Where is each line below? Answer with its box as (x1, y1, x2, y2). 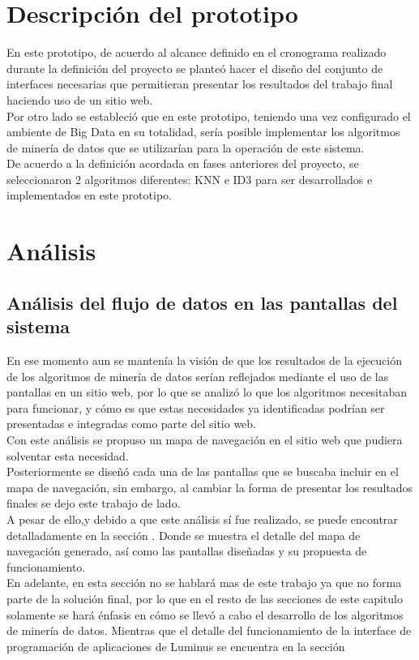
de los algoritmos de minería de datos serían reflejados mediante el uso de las (6, 367, 389, 384)
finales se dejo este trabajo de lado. (6, 495, 181, 512)
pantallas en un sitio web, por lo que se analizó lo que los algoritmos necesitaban (6, 384, 408, 401)
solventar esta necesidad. (6, 447, 129, 464)
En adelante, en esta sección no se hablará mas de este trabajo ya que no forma (6, 574, 402, 591)
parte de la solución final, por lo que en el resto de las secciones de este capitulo (6, 589, 403, 606)
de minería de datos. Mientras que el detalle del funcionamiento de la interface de (6, 622, 412, 639)
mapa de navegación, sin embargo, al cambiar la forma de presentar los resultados (6, 478, 413, 495)
